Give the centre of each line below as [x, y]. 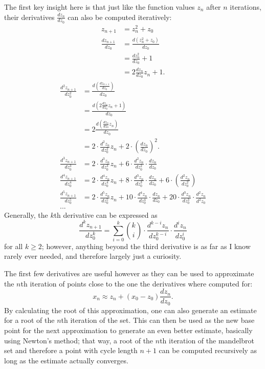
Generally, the [26, 214]
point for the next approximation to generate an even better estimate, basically [128, 330]
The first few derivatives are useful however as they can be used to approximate [129, 273]
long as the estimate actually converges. [66, 360]
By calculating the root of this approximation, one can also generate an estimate [130, 310]
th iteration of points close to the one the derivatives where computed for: [137, 283]
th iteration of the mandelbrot [207, 340]
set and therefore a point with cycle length [71, 350]
